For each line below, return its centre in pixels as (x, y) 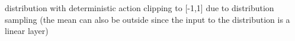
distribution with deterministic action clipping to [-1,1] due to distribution (140, 8)
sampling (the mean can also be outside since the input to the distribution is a (147, 19)
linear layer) (27, 31)
